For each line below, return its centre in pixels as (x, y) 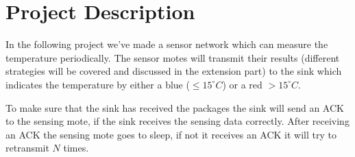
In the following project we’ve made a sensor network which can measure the (167, 44)
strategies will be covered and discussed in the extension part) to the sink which (174, 71)
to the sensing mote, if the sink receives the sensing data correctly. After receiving (177, 121)
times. (76, 148)
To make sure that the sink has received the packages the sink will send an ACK (175, 107)
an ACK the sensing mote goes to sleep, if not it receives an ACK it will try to (171, 134)
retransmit (27, 148)
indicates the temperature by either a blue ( (98, 84)
